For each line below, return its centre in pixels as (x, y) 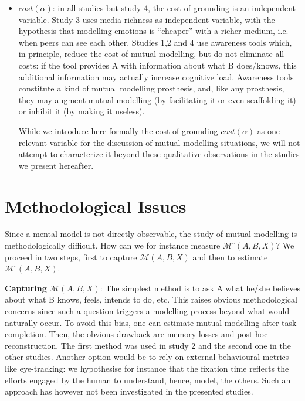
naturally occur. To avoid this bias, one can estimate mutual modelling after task (151, 322)
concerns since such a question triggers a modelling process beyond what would (147, 311)
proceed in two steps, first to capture (71, 256)
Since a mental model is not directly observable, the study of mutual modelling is (151, 234)
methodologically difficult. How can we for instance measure (113, 245)
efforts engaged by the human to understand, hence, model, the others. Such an (148, 380)
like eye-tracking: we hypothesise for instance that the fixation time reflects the (147, 368)
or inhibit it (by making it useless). (82, 111)
